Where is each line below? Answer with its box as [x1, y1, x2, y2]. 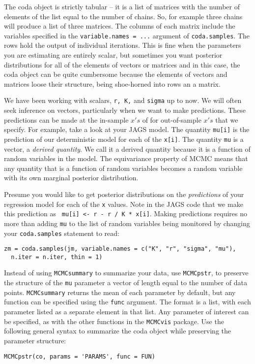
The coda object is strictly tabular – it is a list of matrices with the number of [4, 1, 240, 11]
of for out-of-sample [142, 114, 201, 125]
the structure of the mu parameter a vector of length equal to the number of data [4, 277, 247, 288]
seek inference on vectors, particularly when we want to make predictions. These [4, 105, 246, 115]
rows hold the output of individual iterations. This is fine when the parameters [4, 40, 241, 50]
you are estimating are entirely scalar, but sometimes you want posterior [4, 50, 223, 60]
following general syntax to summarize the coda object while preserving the [4, 326, 231, 336]
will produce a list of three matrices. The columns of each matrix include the [4, 21, 235, 31]
